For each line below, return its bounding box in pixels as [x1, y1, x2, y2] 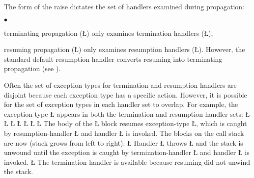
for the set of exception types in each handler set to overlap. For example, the [4, 99, 238, 109]
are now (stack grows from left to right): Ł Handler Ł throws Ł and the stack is [4, 137, 243, 148]
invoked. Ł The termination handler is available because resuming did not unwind [4, 156, 251, 167]
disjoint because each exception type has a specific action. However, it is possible [4, 89, 247, 100]
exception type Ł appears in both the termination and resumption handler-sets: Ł [4, 108, 250, 119]
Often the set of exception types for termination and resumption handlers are [4, 79, 237, 90]
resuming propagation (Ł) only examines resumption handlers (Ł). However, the [4, 44, 245, 54]
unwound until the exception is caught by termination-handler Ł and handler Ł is [4, 147, 250, 157]
